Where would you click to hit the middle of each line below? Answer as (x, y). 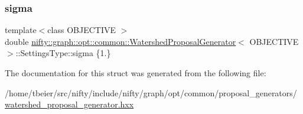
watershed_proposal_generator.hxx (69, 104)
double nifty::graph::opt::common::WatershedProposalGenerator (120, 41)
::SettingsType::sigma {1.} (63, 53)
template (21, 30)
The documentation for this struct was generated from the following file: (136, 73)
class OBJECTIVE (82, 30)
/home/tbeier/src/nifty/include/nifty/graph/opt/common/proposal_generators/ (151, 92)
